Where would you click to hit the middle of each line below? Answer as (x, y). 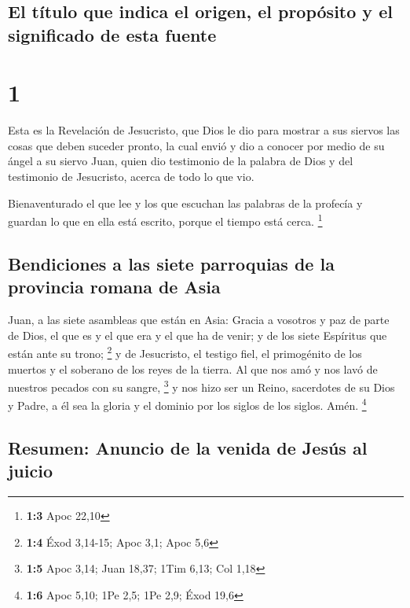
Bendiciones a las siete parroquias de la (171, 263)
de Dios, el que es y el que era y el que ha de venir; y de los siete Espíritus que (198, 335)
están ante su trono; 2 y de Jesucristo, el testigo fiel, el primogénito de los (185, 352)
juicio (30, 471)
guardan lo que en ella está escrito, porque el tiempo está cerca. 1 (165, 220)
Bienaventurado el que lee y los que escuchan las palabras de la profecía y (185, 203)
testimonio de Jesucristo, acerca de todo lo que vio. (131, 177)
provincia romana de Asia (114, 287)
